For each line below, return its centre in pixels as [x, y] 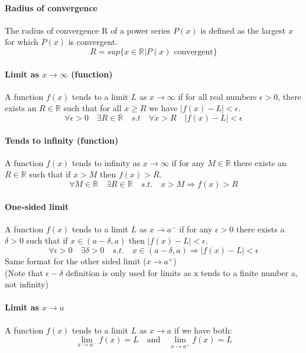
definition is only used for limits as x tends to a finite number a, [182, 272]
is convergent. [93, 42]
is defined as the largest [243, 30]
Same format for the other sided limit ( [76, 260]
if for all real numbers [217, 96]
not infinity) [27, 284]
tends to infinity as [106, 162]
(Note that [24, 272]
